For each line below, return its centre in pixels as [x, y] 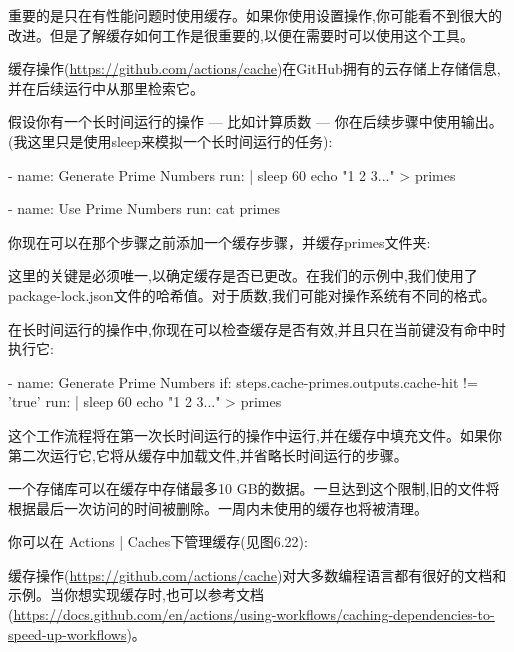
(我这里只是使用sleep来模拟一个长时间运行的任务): [170, 140]
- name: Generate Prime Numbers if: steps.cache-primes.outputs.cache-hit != [243, 381]
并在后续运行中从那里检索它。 [106, 87]
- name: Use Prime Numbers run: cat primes [144, 208]
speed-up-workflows [67, 633]
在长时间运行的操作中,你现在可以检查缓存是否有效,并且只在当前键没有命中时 [257, 328]
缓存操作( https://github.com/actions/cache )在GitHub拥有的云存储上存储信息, [254, 68]
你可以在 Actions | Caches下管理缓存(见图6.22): [158, 541]
